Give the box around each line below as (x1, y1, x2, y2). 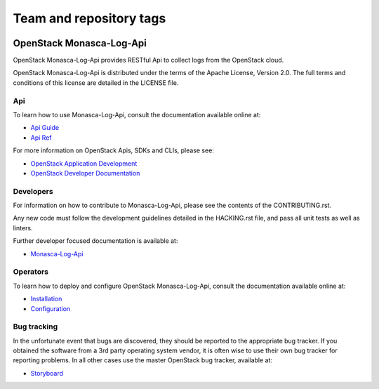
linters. (13, 223, 33, 232)
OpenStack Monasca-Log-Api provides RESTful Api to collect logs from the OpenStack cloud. (13, 56, 284, 65)
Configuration (30, 304, 71, 312)
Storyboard (30, 369, 63, 377)
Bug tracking (13, 322, 58, 331)
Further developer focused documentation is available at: (13, 237, 178, 245)
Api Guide (30, 124, 60, 132)
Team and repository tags (13, 11, 166, 26)
